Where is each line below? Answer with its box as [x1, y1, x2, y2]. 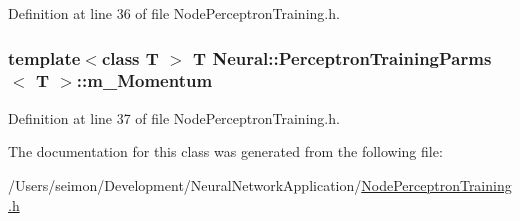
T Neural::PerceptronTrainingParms [193, 45, 492, 70]
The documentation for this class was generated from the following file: [8, 141, 443, 162]
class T [101, 45, 159, 70]
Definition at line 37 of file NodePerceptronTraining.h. [8, 107, 340, 128]
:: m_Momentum [76, 68, 213, 93]
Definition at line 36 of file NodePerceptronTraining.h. [8, 3, 340, 23]
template [8, 45, 81, 70]
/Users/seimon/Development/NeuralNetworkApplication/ [8, 174, 362, 195]
